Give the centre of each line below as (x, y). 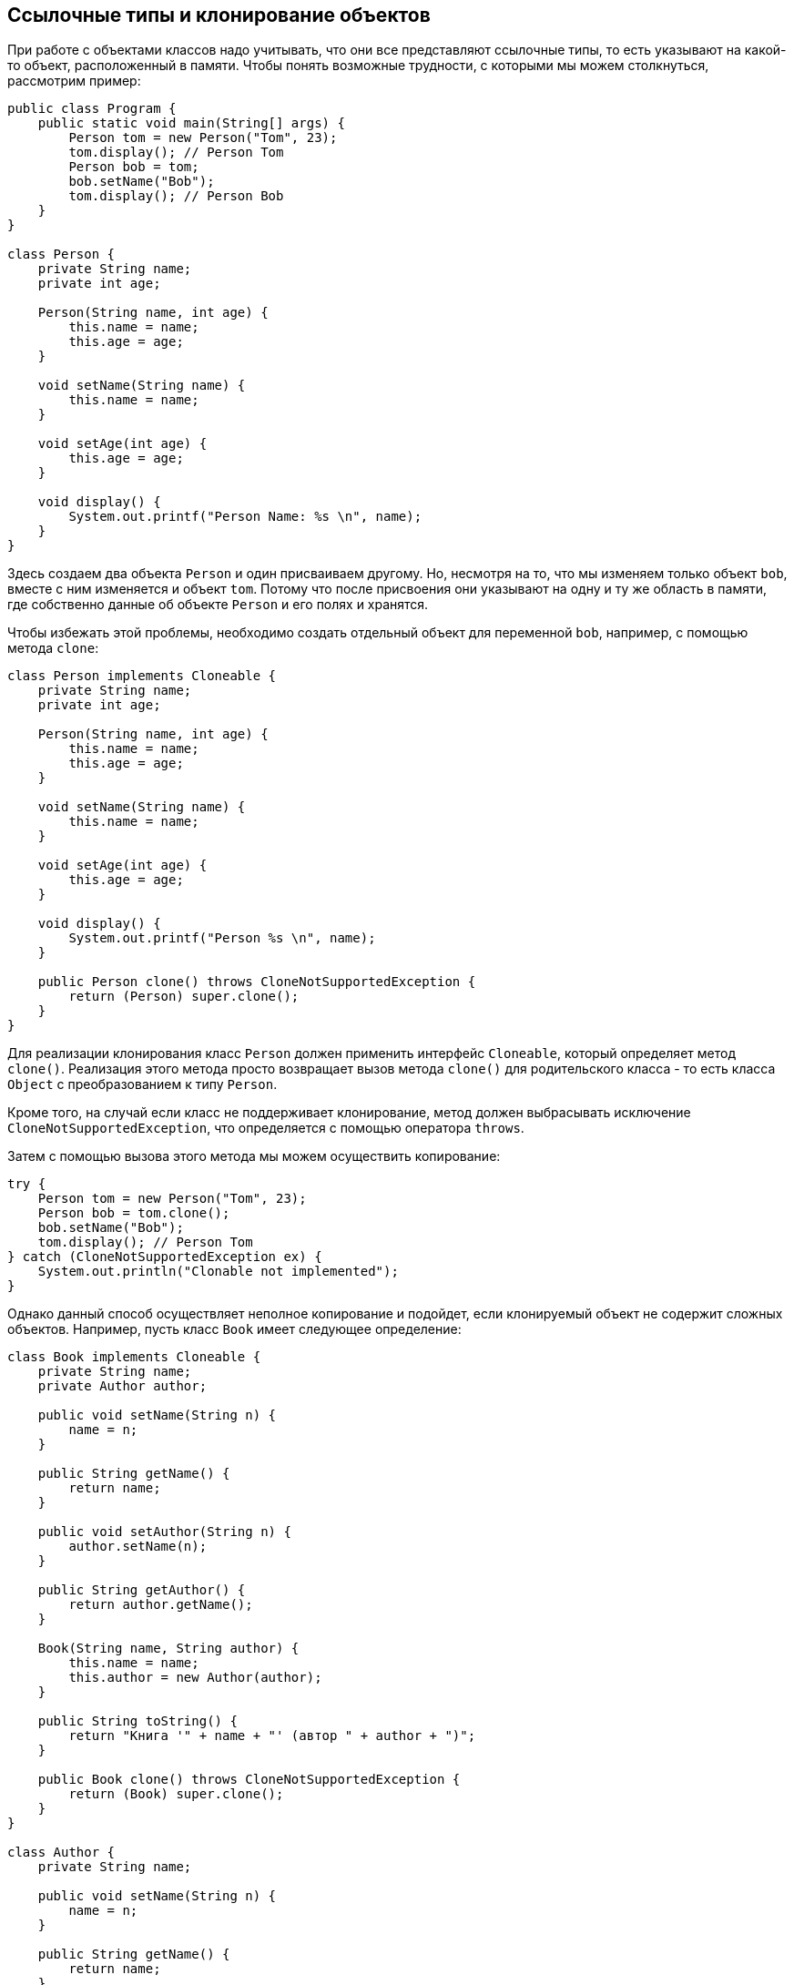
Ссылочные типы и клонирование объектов (219, 15)
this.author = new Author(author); (195, 1678)
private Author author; (122, 1386)
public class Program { (92, 109)
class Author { (61, 1853)
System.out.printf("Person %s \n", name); (222, 938)
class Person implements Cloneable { (142, 676)
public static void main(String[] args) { (191, 123)
